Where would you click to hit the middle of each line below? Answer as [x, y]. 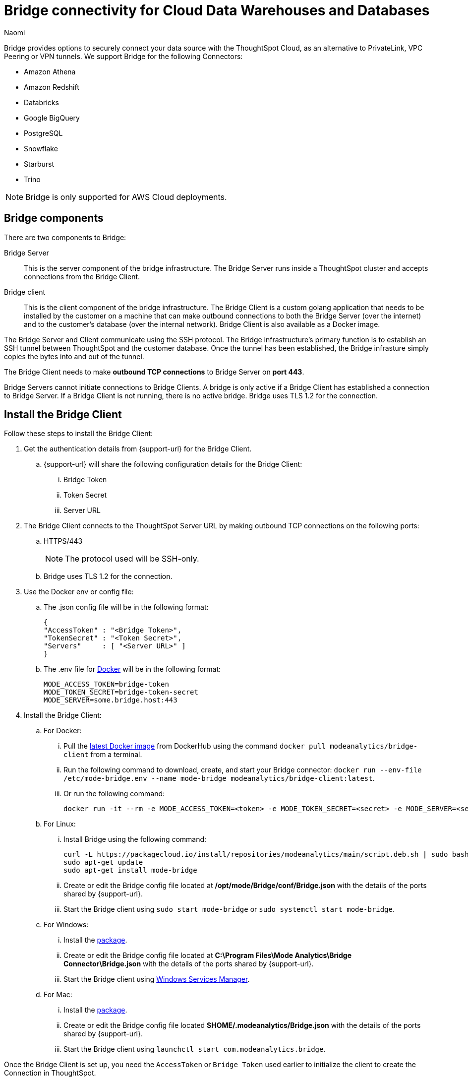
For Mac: [58, 995]
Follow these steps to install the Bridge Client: [79, 434]
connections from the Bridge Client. [82, 276]
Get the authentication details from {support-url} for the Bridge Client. [138, 449]
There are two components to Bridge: [65, 237]
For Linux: [60, 824]
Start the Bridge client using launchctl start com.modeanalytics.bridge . [195, 1049]
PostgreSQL [43, 133]
